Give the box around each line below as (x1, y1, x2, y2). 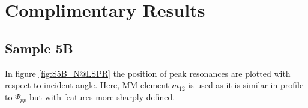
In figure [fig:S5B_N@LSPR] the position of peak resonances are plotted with (5, 67, 291, 79)
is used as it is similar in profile (188, 79, 304, 91)
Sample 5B (5, 38, 73, 57)
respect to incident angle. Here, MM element (5, 79, 169, 91)
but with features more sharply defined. (29, 90, 175, 103)
